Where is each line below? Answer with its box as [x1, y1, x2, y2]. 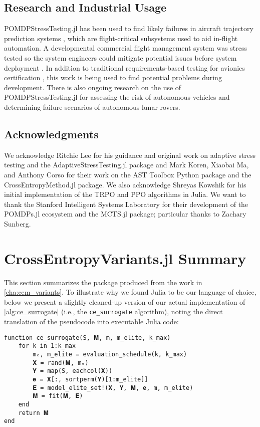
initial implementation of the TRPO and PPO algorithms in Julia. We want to [4, 189, 246, 199]
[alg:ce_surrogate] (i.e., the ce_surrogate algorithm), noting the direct [4, 306, 223, 317]
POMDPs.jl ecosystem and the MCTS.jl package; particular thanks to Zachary [4, 208, 246, 219]
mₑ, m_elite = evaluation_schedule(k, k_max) [33, 350, 187, 358]
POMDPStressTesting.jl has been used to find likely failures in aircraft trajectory [4, 23, 253, 34]
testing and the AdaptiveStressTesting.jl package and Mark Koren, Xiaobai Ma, [4, 159, 249, 170]
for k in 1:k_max [18, 342, 76, 350]
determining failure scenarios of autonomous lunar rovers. [4, 101, 180, 112]
